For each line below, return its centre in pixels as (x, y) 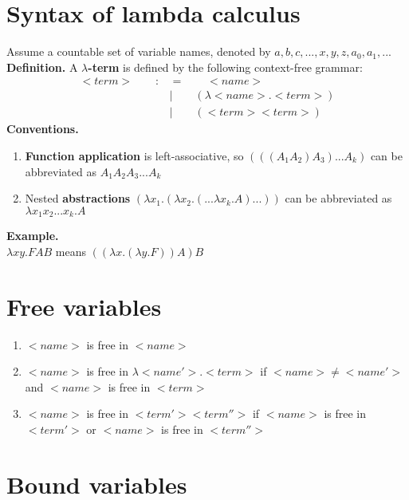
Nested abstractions (78, 198)
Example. (33, 236)
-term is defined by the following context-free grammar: (225, 67)
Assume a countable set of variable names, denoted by (139, 51)
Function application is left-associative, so (134, 156)
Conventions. (43, 129)
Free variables (84, 306)
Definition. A (42, 67)
